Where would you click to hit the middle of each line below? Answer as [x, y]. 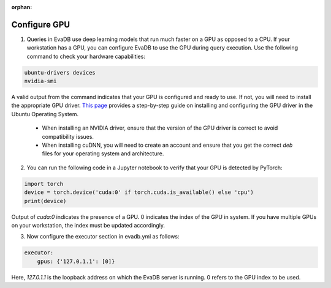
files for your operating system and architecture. [103, 153]
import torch [44, 184]
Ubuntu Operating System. [45, 114]
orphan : [22, 7]
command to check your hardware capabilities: [86, 56]
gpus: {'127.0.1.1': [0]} [76, 261]
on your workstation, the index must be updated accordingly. [88, 225]
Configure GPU [41, 24]
